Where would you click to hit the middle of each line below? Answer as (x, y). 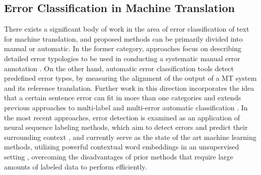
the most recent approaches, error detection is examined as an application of (122, 117)
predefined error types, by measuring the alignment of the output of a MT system (130, 78)
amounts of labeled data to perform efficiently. (76, 166)
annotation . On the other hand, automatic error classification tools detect (119, 68)
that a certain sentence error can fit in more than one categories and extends (123, 98)
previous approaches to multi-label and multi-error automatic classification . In (126, 107)
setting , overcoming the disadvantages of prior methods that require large (119, 156)
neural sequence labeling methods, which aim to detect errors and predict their (126, 127)
